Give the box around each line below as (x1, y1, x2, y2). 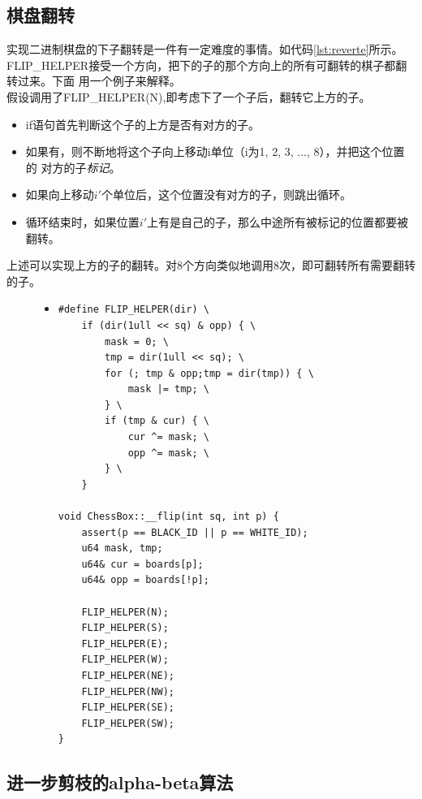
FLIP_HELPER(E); (81, 637, 169, 650)
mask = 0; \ (105, 335, 169, 348)
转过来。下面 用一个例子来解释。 (6, 72, 181, 89)
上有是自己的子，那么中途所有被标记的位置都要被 (147, 213, 408, 230)
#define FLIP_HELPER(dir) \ (58, 304, 209, 316)
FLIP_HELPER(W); (81, 654, 169, 666)
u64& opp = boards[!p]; (81, 574, 209, 586)
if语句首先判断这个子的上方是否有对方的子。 (25, 115, 260, 132)
